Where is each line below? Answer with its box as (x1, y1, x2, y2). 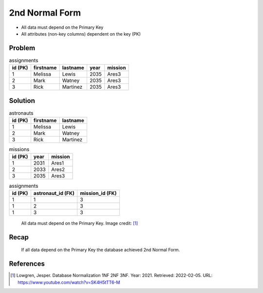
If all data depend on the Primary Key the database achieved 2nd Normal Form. (21, 247, 180, 253)
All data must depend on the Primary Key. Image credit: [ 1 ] (21, 220, 138, 226)
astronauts (9, 110, 34, 117)
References (9, 260, 45, 268)
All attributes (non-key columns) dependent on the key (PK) (21, 31, 141, 37)
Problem (9, 44, 36, 52)
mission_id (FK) (79, 190, 117, 196)
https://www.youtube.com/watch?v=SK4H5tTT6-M (18, 279, 120, 285)
